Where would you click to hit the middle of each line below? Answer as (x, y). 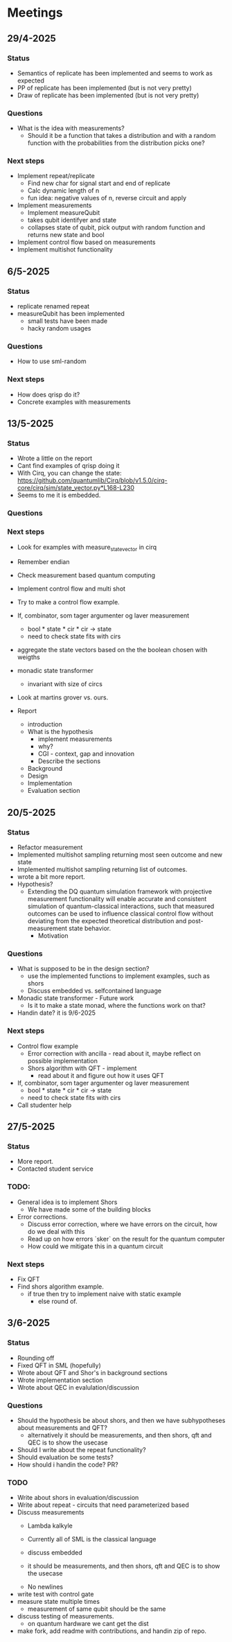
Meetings (35, 13)
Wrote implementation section (60, 1380)
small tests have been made (68, 321)
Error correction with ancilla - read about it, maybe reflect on (114, 1053)
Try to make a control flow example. (68, 602)
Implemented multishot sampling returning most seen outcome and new (120, 855)
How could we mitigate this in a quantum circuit (95, 1246)
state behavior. (90, 928)
